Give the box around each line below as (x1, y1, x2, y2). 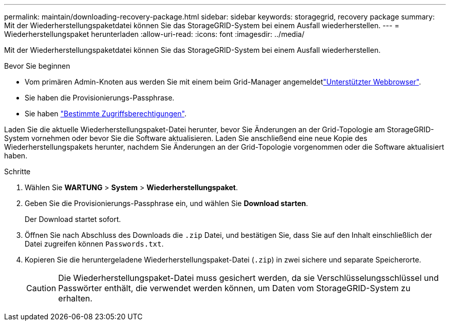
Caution (26, 283, 57, 293)
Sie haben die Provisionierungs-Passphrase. (25, 93, 175, 102)
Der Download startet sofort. (25, 215, 121, 224)
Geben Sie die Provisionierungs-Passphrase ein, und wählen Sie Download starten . (25, 199, 308, 208)
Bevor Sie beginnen (4, 62, 70, 70)
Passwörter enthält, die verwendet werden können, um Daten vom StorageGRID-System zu (58, 283, 410, 293)
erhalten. (58, 293, 92, 303)
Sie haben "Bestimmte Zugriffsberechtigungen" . (25, 109, 186, 118)
